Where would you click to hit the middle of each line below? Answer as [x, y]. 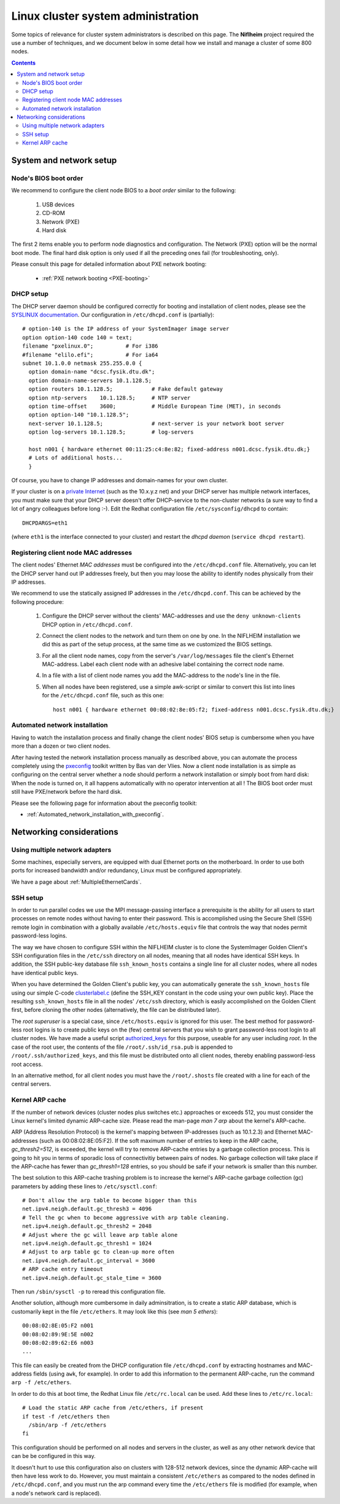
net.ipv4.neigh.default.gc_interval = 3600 [89, 1260]
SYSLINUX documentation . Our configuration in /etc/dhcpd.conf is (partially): [113, 315]
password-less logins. [39, 936]
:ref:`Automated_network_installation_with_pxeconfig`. [95, 814]
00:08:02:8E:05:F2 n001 [58, 1326]
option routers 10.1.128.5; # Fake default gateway [126, 389]
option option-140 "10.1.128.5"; [79, 415]
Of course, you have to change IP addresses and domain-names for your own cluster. [120, 480]
